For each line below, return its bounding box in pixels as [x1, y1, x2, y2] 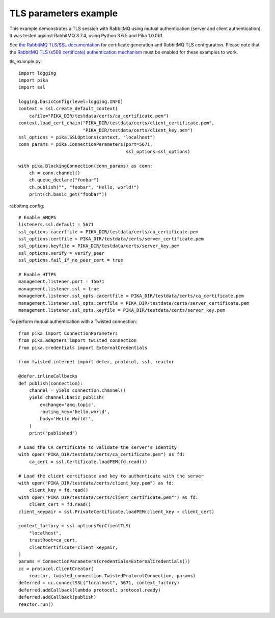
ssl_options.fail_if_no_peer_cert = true [18, 257, 123, 263]
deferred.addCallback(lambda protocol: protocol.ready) [18, 587, 161, 593]
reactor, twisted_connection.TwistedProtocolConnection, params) [29, 573, 196, 579]
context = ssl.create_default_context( [18, 106, 118, 112]
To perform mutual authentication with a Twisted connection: [9, 318, 137, 325]
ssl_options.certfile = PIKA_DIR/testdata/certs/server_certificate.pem [18, 236, 204, 242]
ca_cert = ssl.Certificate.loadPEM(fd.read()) [29, 459, 148, 465]
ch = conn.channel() [29, 170, 80, 176]
